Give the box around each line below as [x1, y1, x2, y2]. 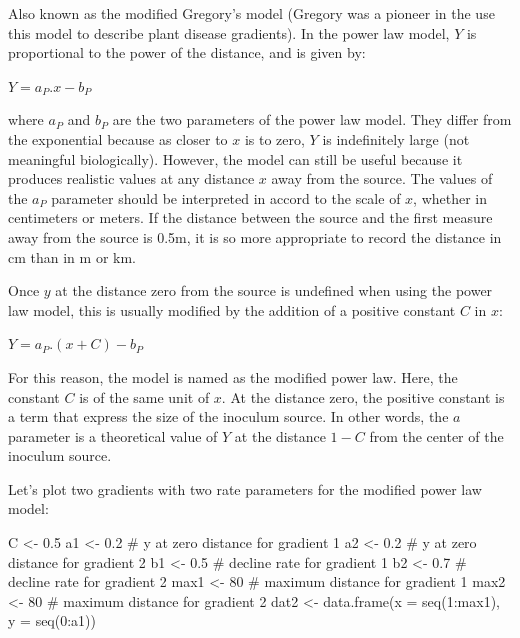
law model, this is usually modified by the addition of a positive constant [8, 299, 456, 320]
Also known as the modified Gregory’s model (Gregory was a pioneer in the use [8, 3, 495, 23]
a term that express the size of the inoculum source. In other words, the [8, 406, 449, 427]
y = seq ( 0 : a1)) [8, 610, 97, 631]
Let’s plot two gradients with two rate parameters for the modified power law [8, 478, 482, 499]
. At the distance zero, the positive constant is [221, 386, 505, 407]
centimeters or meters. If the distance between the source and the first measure [8, 207, 493, 228]
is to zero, [244, 128, 305, 149]
